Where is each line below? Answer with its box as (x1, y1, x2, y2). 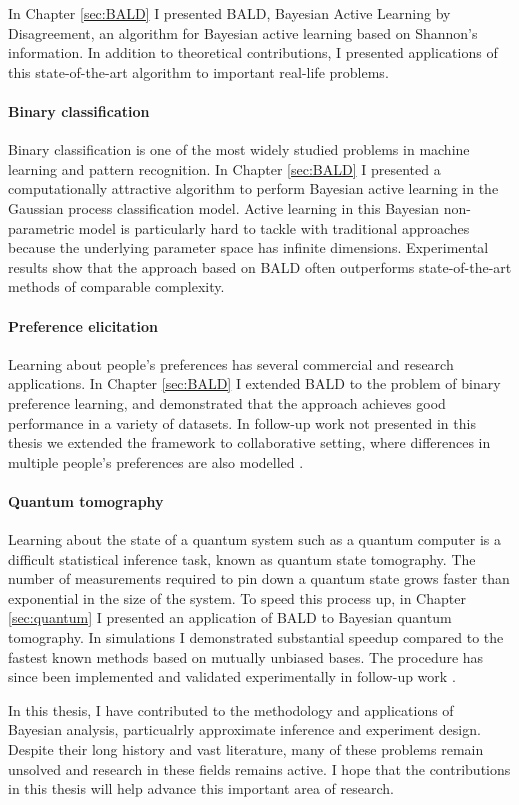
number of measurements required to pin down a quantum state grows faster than (8, 568, 510, 589)
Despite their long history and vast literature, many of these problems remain (8, 739, 484, 760)
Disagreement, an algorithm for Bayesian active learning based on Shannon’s (8, 22, 478, 43)
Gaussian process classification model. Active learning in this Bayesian (8, 197, 440, 218)
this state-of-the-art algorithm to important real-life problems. (8, 61, 389, 82)
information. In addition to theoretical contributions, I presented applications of (8, 42, 498, 63)
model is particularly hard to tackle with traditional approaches (78, 217, 470, 238)
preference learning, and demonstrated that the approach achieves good (8, 392, 446, 413)
